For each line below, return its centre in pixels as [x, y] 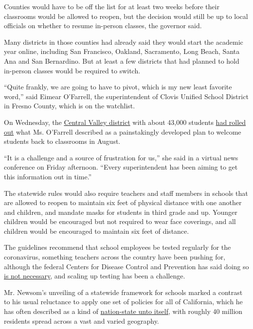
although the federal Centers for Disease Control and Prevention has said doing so [126, 266]
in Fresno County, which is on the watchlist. [70, 106]
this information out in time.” [48, 176]
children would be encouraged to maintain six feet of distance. [97, 231]
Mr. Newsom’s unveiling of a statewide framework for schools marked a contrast [123, 292]
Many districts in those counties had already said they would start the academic [124, 42]
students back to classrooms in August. [62, 141]
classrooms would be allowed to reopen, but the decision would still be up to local [126, 16]
